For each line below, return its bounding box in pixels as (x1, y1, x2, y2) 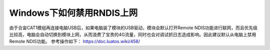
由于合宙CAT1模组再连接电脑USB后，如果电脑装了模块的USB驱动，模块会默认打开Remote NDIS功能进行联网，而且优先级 (9, 25, 257, 31)
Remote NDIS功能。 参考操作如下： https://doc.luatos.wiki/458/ (9, 39, 140, 45)
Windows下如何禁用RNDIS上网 (9, 7, 138, 18)
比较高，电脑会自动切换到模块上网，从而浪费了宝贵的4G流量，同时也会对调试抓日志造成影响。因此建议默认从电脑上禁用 (9, 31, 256, 37)
